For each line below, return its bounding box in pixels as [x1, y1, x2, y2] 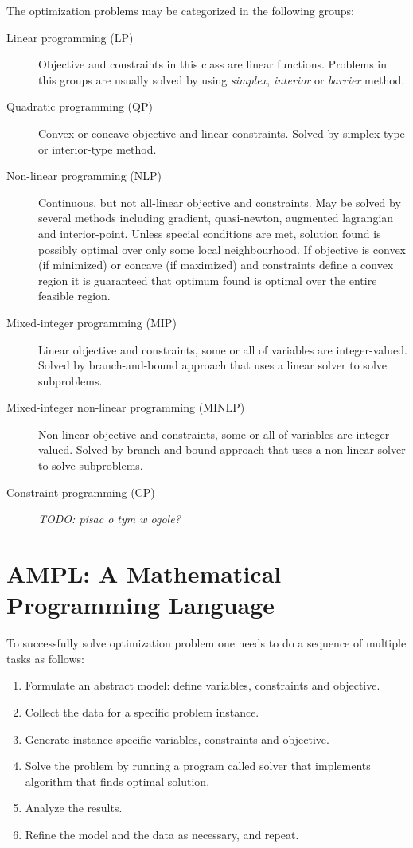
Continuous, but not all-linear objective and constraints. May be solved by [38, 193, 401, 210]
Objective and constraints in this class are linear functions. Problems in [38, 56, 388, 72]
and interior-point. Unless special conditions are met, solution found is [38, 225, 381, 241]
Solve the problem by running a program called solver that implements [25, 757, 371, 774]
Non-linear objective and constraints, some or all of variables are [38, 425, 353, 442]
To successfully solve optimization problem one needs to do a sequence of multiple [6, 635, 407, 651]
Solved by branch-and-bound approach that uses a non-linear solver [76, 441, 406, 458]
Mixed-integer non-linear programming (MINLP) [6, 399, 245, 416]
